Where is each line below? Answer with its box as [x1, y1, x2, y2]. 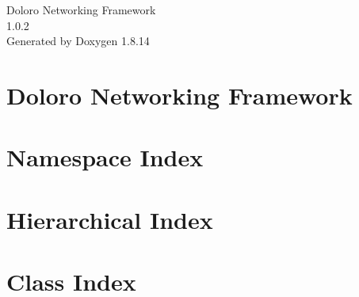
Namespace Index [6, 141, 204, 173]
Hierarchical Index [6, 203, 213, 235]
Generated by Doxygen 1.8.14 [6, 32, 150, 49]
